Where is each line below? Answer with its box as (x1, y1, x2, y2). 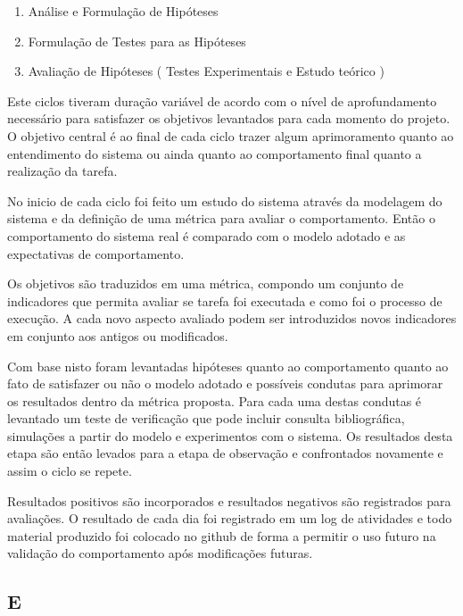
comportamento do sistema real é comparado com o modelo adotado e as (7, 226, 406, 245)
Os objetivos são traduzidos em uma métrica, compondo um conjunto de (7, 274, 404, 293)
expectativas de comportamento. (7, 244, 185, 262)
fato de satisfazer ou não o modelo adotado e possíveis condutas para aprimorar (7, 374, 443, 393)
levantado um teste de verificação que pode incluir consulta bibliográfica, (7, 409, 405, 428)
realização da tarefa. (7, 162, 118, 180)
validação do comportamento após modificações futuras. (7, 544, 313, 562)
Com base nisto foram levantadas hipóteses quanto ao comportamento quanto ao (7, 356, 449, 375)
